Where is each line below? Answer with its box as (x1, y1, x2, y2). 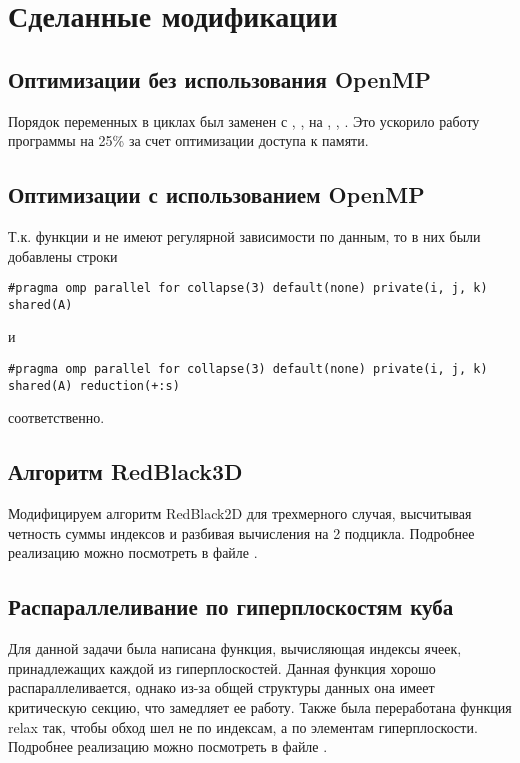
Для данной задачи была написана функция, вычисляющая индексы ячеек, (8, 638, 462, 659)
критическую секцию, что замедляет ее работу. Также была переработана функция (8, 696, 512, 717)
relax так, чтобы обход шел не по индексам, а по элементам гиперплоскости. (8, 716, 478, 737)
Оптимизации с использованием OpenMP (8, 179, 425, 210)
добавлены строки (8, 245, 118, 266)
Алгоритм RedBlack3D (8, 456, 243, 487)
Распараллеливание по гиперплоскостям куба (8, 591, 454, 622)
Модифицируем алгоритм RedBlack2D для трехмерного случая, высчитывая (8, 503, 472, 524)
